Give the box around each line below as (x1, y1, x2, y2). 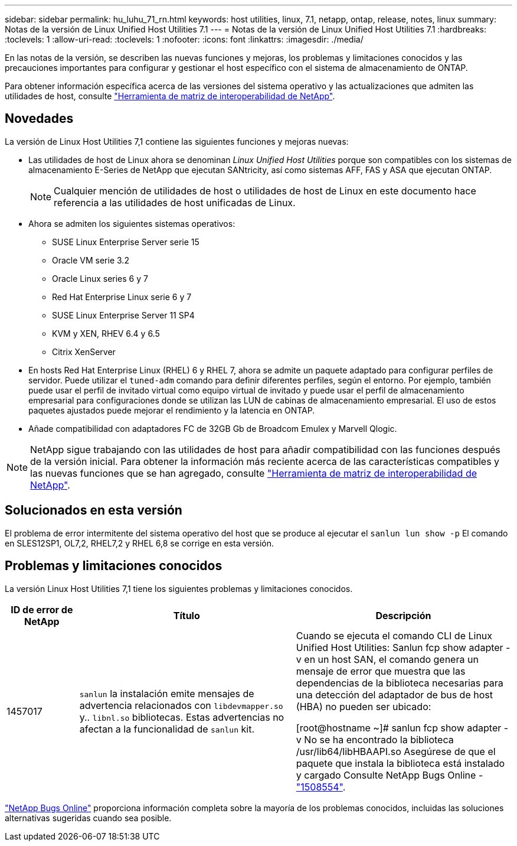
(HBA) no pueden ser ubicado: (296, 700, 431, 712)
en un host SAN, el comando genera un (304, 653, 479, 665)
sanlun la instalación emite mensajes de (79, 687, 254, 699)
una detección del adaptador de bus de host (296, 688, 493, 701)
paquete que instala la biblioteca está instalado (296, 757, 505, 769)
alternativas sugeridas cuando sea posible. (5, 812, 172, 823)
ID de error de (11, 603, 73, 616)
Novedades (5, 111, 74, 126)
